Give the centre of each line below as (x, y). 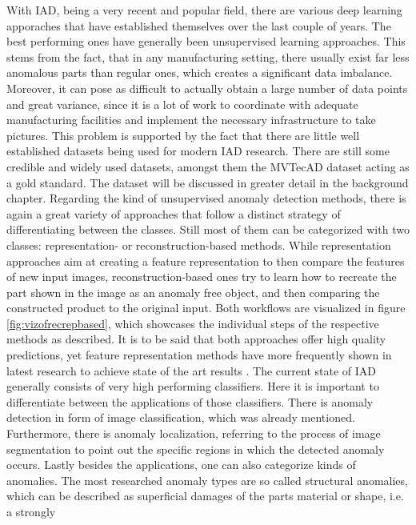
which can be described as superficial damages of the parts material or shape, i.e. (205, 496)
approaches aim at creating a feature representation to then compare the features (206, 260)
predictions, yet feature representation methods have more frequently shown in (199, 355)
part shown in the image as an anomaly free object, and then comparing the (193, 292)
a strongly (31, 511)
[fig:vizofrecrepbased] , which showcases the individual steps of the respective (193, 323)
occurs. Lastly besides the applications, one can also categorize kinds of (181, 465)
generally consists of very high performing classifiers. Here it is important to (193, 386)
